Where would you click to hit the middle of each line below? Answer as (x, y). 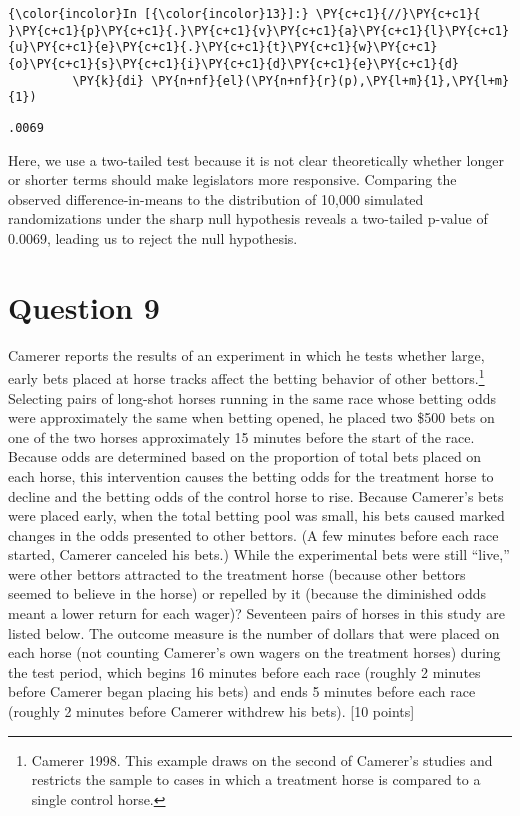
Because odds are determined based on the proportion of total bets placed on (245, 456)
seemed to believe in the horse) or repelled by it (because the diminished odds (247, 593)
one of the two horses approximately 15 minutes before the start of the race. (241, 436)
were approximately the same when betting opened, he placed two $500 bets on (251, 417)
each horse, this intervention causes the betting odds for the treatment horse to (251, 475)
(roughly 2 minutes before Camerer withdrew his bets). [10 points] (211, 711)
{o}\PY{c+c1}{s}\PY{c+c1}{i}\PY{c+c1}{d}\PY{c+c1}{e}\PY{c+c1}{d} (234, 63)
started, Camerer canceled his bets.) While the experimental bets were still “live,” (259, 554)
